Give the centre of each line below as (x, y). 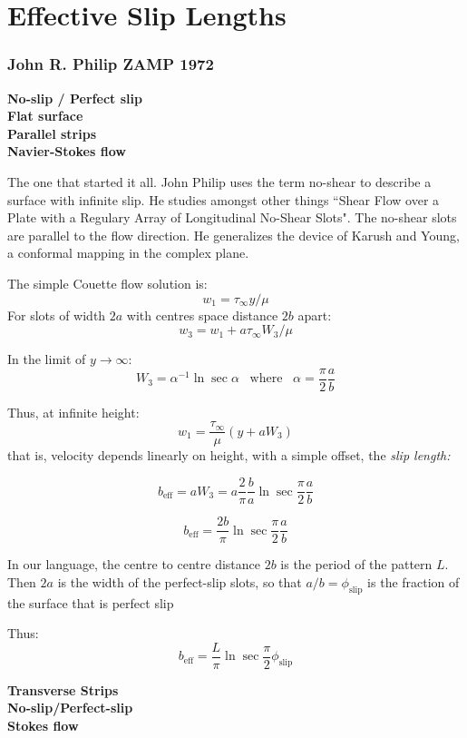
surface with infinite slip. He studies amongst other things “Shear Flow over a (224, 199)
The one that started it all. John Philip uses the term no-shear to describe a (219, 181)
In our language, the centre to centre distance (134, 564)
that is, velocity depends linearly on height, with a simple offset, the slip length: (229, 455)
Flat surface (45, 116)
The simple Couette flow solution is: (107, 283)
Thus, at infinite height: (73, 412)
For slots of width (57, 315)
